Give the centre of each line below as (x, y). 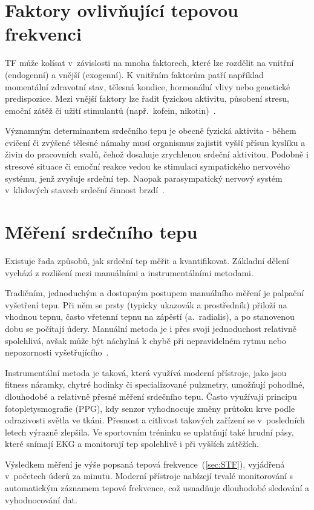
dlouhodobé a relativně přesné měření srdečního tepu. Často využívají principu (151, 396)
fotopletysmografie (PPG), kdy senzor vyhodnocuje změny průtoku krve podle (150, 408)
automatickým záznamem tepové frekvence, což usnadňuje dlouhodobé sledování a (157, 488)
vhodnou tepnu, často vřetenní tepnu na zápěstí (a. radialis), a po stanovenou (150, 316)
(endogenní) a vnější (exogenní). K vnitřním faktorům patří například (134, 74)
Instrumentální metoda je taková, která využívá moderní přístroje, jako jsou (146, 372)
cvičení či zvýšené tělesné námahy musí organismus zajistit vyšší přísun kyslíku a (155, 142)
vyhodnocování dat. (41, 499)
